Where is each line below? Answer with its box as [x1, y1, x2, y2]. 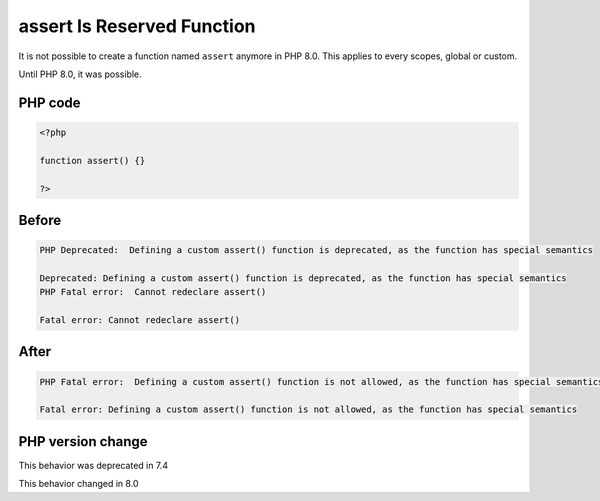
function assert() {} [39, 155, 146, 166]
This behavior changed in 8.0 [18, 478, 139, 490]
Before [18, 211, 62, 229]
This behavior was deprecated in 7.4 [18, 459, 169, 471]
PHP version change [18, 433, 149, 450]
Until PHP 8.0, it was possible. [18, 68, 142, 80]
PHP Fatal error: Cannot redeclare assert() [39, 286, 267, 298]
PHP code [18, 94, 81, 111]
